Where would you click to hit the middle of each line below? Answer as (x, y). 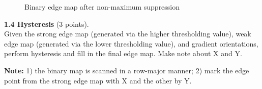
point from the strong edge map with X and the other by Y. (98, 80)
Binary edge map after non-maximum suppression (102, 7)
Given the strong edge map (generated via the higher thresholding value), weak (128, 34)
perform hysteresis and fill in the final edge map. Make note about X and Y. (123, 53)
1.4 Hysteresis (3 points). (47, 24)
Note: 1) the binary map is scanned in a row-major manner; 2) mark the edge (127, 70)
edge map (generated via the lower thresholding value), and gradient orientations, (131, 43)
